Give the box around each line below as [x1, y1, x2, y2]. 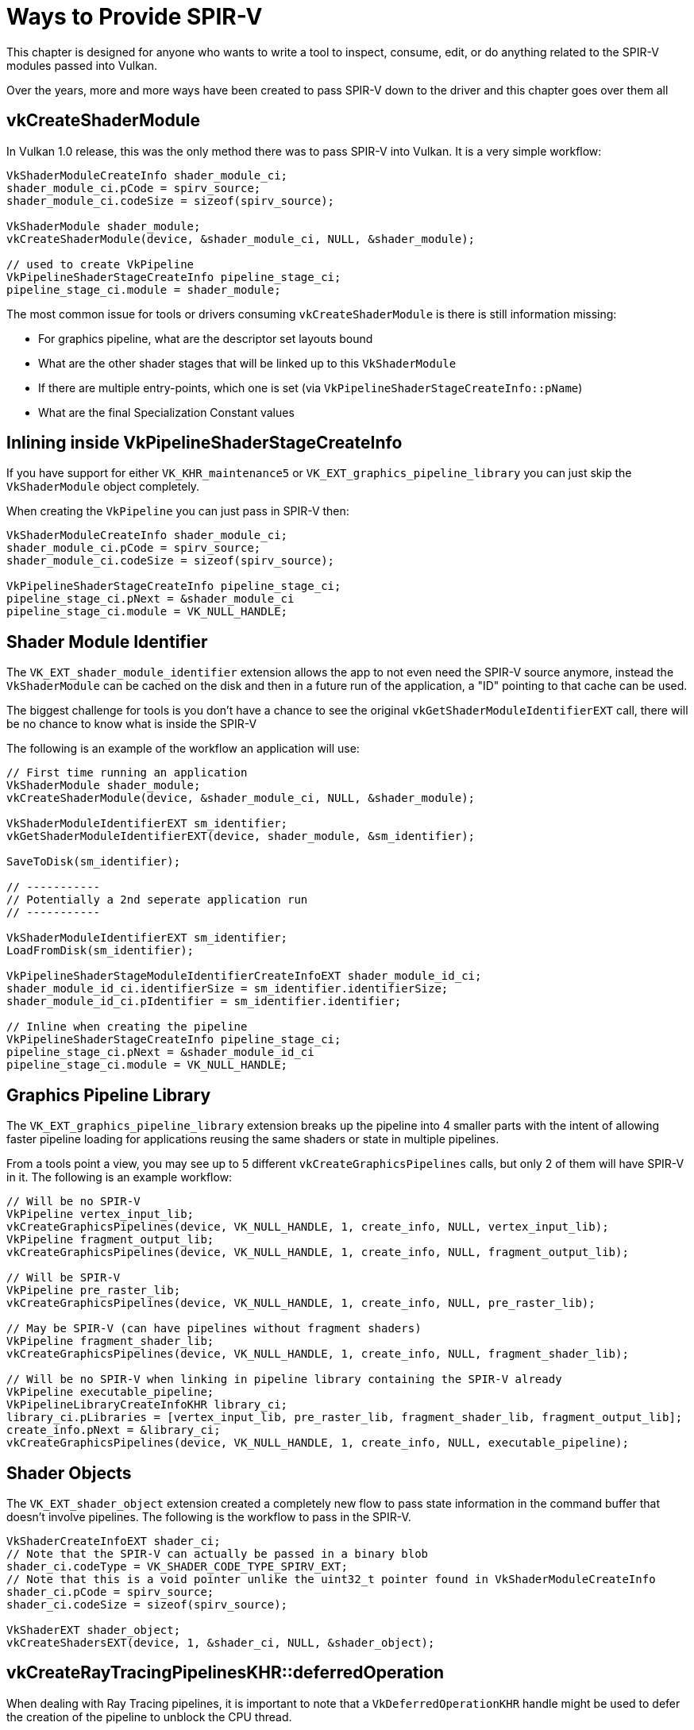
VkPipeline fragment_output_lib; [6, 1233, 214, 1246]
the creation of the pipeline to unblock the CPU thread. [6, 1709, 292, 1724]
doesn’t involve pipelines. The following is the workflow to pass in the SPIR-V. [6, 1509, 411, 1524]
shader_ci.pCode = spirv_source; [6, 1585, 214, 1598]
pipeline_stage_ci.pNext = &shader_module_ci [6, 592, 295, 606]
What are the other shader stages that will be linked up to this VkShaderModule [38, 356, 457, 370]
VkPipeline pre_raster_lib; [6, 1284, 181, 1297]
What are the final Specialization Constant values [38, 405, 295, 419]
